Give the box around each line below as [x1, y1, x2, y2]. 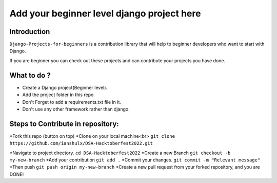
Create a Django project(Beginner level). [22, 84, 108, 90]
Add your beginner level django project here [9, 8, 201, 19]
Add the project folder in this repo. [22, 91, 95, 98]
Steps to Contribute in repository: [9, 119, 119, 128]
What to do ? [9, 71, 51, 80]
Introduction [9, 27, 50, 36]
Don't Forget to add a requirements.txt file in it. [22, 99, 122, 105]
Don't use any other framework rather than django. [22, 106, 130, 112]
